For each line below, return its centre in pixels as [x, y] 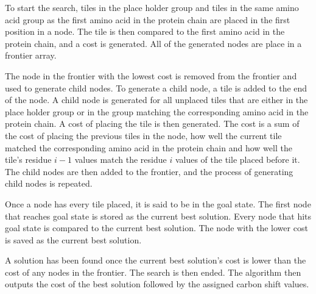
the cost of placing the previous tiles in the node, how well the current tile [143, 135]
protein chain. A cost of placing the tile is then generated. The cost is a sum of [152, 124]
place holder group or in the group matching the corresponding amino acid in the [157, 111]
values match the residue [121, 160]
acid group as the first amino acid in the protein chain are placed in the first [148, 19]
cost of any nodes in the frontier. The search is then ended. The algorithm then [153, 272]
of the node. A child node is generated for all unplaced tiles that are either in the [156, 100]
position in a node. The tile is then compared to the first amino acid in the [145, 31]
